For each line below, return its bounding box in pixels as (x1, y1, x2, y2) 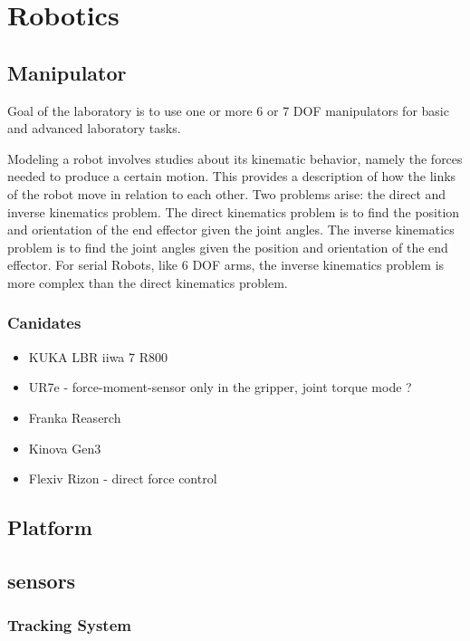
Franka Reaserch (28, 407, 121, 426)
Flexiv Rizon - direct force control (28, 469, 217, 488)
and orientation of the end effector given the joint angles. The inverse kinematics (7, 220, 455, 239)
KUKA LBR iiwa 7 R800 (28, 347, 168, 366)
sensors (7, 566, 76, 594)
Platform (7, 513, 92, 541)
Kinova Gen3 (28, 438, 101, 457)
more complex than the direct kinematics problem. (7, 273, 288, 292)
